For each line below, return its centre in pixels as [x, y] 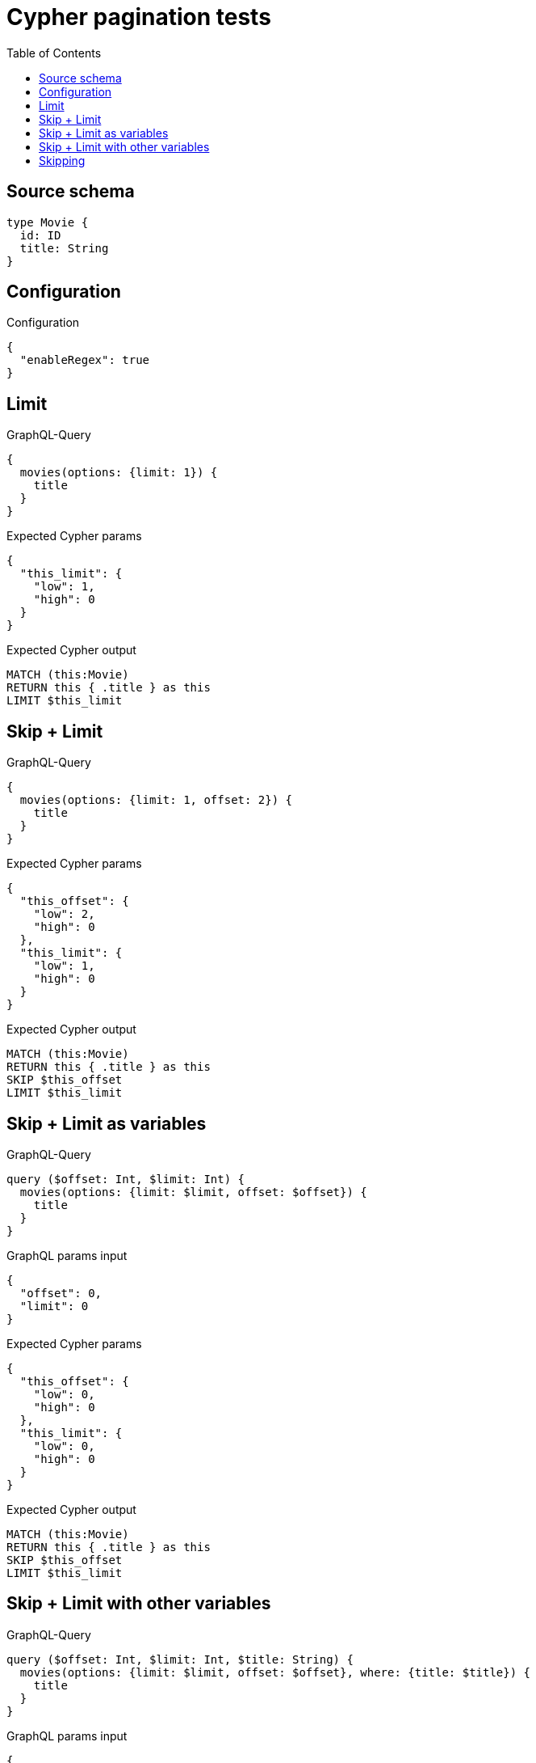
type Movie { [48, 222]
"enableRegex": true [85, 360]
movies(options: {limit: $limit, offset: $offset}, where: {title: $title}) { [275, 1672]
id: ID [40, 235]
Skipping [62, 160]
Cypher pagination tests [139, 17]
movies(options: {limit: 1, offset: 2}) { [156, 800]
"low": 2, [64, 914]
